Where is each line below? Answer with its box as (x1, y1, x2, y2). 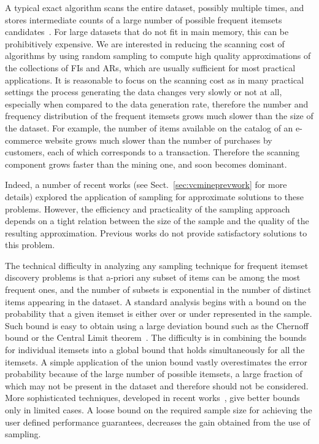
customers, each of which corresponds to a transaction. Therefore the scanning (5, 146, 300, 158)
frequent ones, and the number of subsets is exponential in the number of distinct (5, 283, 312, 296)
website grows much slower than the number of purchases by (45, 133, 272, 146)
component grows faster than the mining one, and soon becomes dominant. (5, 157, 287, 170)
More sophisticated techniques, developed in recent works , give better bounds (5, 391, 300, 404)
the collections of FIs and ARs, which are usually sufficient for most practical (5, 61, 296, 74)
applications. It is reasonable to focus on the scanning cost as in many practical (5, 73, 304, 86)
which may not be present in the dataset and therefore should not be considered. (5, 379, 309, 392)
